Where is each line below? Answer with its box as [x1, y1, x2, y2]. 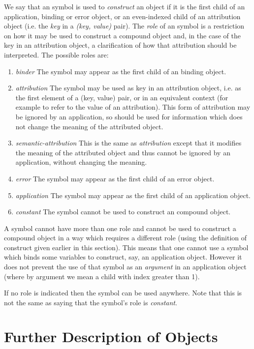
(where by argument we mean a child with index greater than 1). [4, 271, 200, 281]
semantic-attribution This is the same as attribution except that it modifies [15, 138, 242, 148]
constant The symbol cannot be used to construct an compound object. [15, 206, 231, 217]
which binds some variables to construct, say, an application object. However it [4, 252, 242, 262]
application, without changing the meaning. [15, 157, 147, 167]
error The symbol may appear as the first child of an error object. [15, 173, 215, 183]
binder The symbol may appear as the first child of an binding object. [15, 66, 226, 76]
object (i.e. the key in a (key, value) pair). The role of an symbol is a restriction [4, 21, 245, 31]
